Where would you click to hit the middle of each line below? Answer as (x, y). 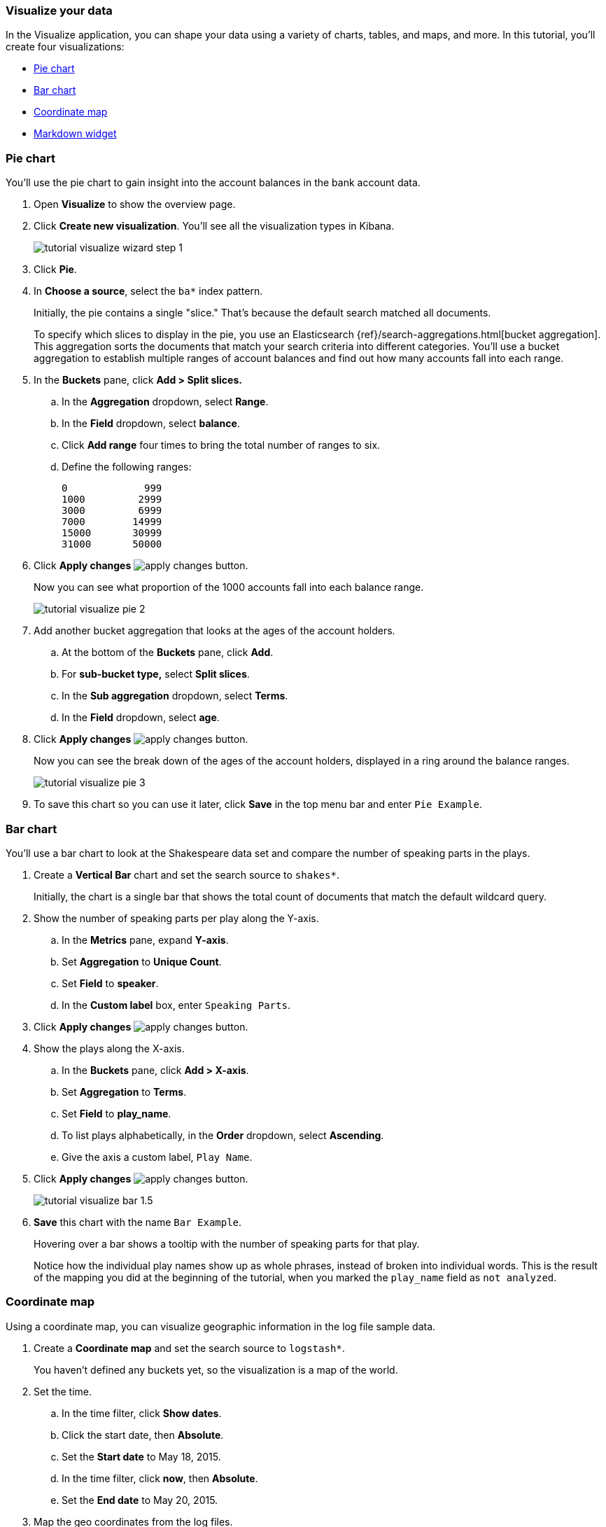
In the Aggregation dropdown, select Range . (165, 402)
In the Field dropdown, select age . (141, 718)
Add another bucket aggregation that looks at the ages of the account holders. (214, 631)
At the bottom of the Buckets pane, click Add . (168, 653)
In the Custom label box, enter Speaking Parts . (176, 1005)
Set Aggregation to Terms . (124, 1092)
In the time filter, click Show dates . (142, 1413)
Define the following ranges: (127, 467)
